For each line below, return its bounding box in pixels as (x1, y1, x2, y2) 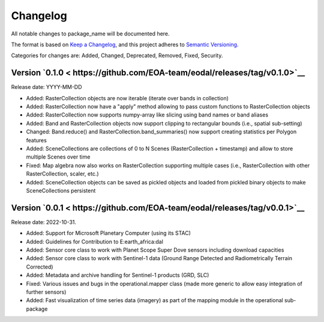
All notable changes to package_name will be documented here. (11, 30, 170, 37)
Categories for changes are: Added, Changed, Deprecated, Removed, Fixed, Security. (11, 52, 223, 59)
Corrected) (26, 263, 53, 270)
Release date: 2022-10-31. (11, 218, 77, 225)
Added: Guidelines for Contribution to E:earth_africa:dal (26, 238, 163, 245)
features (26, 136, 47, 144)
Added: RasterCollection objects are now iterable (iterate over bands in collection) (26, 94, 229, 102)
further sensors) (26, 288, 67, 296)
